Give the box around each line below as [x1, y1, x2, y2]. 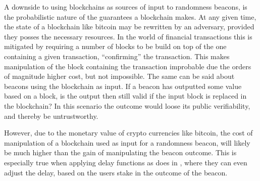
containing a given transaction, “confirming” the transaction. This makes [4, 51, 230, 61]
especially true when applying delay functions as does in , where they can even [4, 157, 247, 167]
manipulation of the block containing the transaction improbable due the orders [4, 61, 251, 71]
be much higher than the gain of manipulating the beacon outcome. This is [4, 147, 237, 158]
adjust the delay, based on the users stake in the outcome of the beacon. [4, 167, 228, 177]
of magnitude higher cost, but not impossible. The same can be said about [4, 71, 235, 81]
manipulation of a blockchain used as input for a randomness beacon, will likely [4, 137, 250, 148]
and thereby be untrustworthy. [4, 110, 98, 121]
